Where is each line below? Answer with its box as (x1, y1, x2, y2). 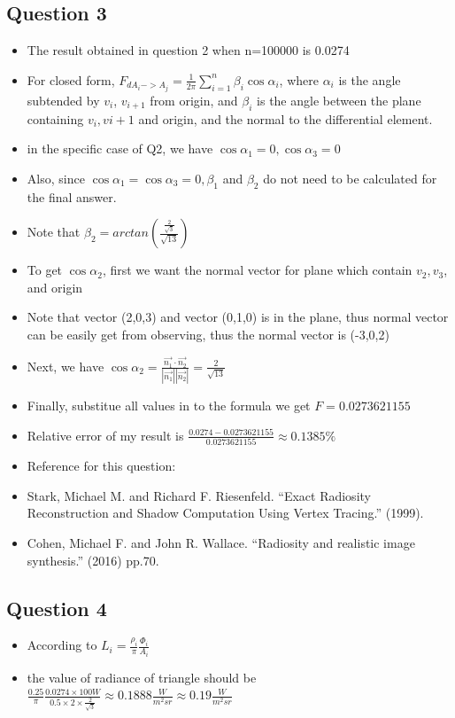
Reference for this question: (27, 457, 176, 475)
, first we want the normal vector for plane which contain (102, 261, 413, 279)
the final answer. (27, 187, 117, 206)
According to (27, 636, 97, 654)
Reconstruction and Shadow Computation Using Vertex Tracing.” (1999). (27, 503, 424, 522)
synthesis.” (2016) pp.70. (27, 550, 159, 569)
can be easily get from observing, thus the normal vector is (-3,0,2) (27, 325, 389, 344)
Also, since (27, 168, 85, 187)
